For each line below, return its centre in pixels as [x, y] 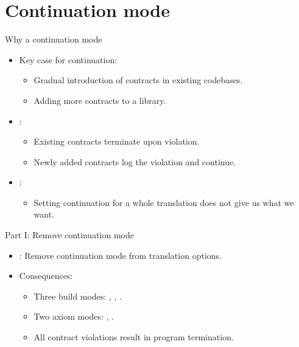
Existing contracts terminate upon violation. [117, 141]
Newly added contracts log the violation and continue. [135, 161]
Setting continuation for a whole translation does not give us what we [164, 202]
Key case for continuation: [68, 59]
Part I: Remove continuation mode [69, 235]
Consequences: [46, 276]
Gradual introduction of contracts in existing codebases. [138, 80]
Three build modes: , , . [78, 296]
